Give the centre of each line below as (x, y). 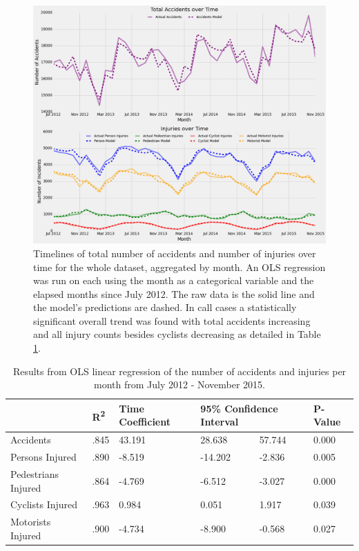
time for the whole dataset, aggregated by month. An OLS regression (179, 267)
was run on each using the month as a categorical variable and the (174, 280)
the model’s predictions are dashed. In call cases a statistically (165, 307)
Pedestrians (35, 473)
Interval (220, 422)
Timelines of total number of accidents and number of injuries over (175, 253)
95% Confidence (239, 408)
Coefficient (145, 422)
